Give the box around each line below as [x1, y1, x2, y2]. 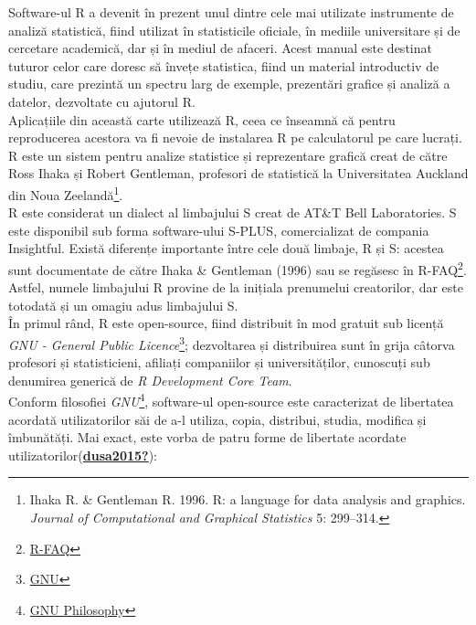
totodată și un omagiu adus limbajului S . [8, 295, 238, 314]
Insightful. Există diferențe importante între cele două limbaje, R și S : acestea [8, 238, 444, 258]
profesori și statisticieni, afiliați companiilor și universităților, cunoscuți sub [8, 353, 430, 372]
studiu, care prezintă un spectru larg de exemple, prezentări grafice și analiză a [8, 74, 450, 93]
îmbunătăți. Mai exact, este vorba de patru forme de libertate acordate [8, 428, 407, 447]
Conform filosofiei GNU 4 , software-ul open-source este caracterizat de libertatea [8, 389, 454, 411]
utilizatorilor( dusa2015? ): [8, 445, 158, 464]
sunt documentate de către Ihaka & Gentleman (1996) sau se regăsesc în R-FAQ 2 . [8, 257, 467, 279]
